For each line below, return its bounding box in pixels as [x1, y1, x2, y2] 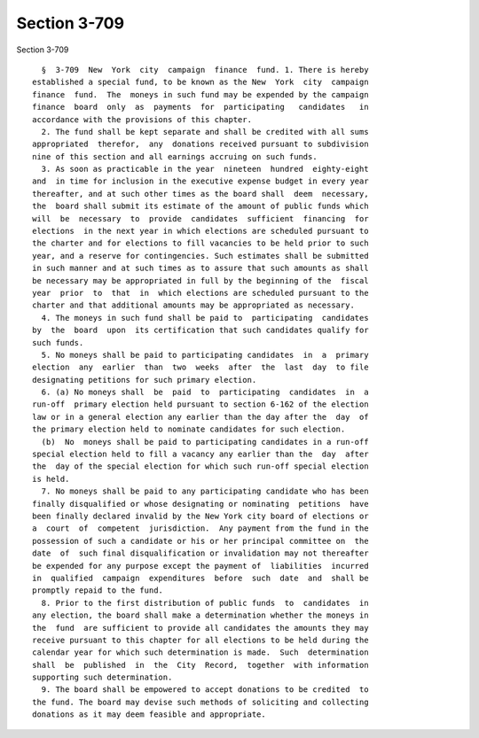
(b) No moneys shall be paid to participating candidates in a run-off [41, 437, 369, 447]
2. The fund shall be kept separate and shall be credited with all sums [41, 127, 369, 136]
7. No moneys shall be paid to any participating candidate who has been [41, 486, 369, 496]
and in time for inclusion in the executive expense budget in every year [32, 176, 369, 186]
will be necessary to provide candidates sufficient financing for [32, 214, 369, 223]
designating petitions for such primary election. [32, 375, 257, 385]
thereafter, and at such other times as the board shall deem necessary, [32, 189, 369, 198]
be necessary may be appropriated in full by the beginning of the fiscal [32, 276, 369, 285]
